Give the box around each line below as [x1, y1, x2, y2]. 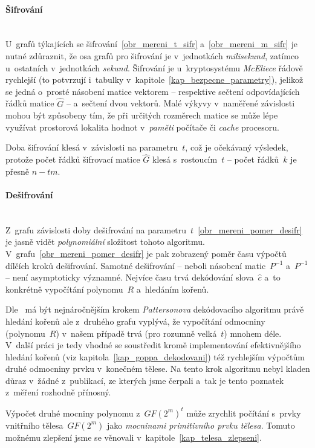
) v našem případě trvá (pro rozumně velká [56, 326, 217, 339]
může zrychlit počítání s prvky [186, 406, 301, 419]
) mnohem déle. [224, 326, 282, 339]
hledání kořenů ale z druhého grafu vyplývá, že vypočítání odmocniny [5, 314, 265, 327]
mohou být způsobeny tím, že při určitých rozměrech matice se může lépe [5, 109, 278, 122]
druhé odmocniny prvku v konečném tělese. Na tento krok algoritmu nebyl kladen [5, 362, 310, 375]
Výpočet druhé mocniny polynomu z [5, 406, 140, 419]
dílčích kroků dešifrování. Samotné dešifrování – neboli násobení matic [5, 259, 266, 271]
